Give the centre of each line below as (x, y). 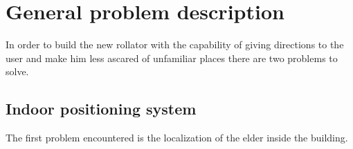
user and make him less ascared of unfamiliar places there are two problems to (172, 58)
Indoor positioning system (101, 109)
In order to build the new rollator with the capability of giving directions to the (175, 44)
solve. (17, 71)
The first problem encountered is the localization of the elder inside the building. (177, 138)
